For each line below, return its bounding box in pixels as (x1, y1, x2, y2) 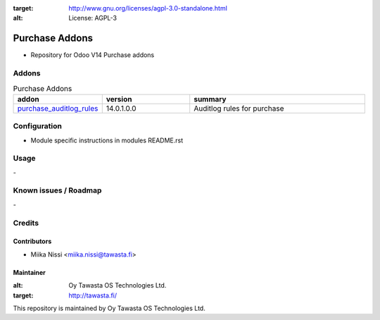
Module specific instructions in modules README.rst (30, 136, 184, 144)
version (106, 94, 132, 104)
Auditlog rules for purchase (194, 103, 284, 113)
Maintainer (13, 268, 46, 276)
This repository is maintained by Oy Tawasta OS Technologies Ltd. (13, 304, 205, 312)
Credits (13, 218, 39, 228)
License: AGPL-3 (68, 14, 118, 23)
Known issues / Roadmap (13, 185, 102, 195)
